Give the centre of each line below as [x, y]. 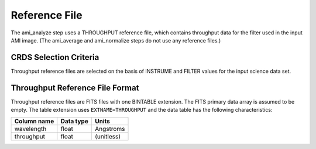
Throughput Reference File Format [75, 88]
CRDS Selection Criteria [55, 57]
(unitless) [108, 136]
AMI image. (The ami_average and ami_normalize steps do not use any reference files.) [116, 40]
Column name [34, 121]
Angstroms [110, 129]
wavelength [30, 129]
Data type [75, 121]
